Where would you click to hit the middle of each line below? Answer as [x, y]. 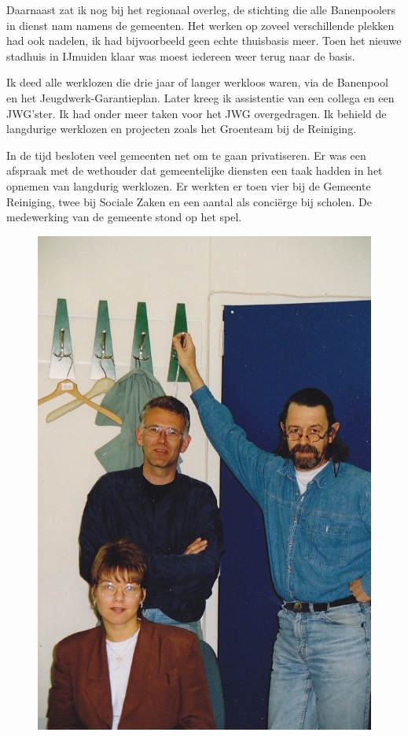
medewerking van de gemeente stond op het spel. [124, 217]
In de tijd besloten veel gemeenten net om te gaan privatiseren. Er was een [186, 155]
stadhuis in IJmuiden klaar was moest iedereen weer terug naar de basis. [181, 55]
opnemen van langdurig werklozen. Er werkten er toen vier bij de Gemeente [189, 185]
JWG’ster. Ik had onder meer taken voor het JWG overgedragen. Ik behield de [197, 113]
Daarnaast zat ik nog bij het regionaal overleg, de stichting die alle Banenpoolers [201, 9]
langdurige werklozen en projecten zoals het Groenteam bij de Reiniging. [182, 129]
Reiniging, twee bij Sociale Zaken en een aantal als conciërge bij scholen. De [189, 201]
